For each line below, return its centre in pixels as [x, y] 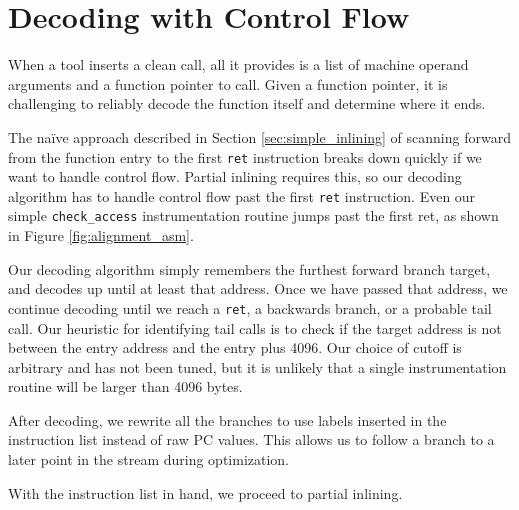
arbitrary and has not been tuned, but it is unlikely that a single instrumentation [257, 366]
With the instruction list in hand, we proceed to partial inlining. [205, 492]
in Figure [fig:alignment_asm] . [101, 235]
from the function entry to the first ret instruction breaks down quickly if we [245, 156]
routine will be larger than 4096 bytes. [125, 386]
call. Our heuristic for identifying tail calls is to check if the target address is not [255, 327]
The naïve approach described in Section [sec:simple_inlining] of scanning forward [259, 136]
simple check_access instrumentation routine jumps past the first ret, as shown [253, 215]
